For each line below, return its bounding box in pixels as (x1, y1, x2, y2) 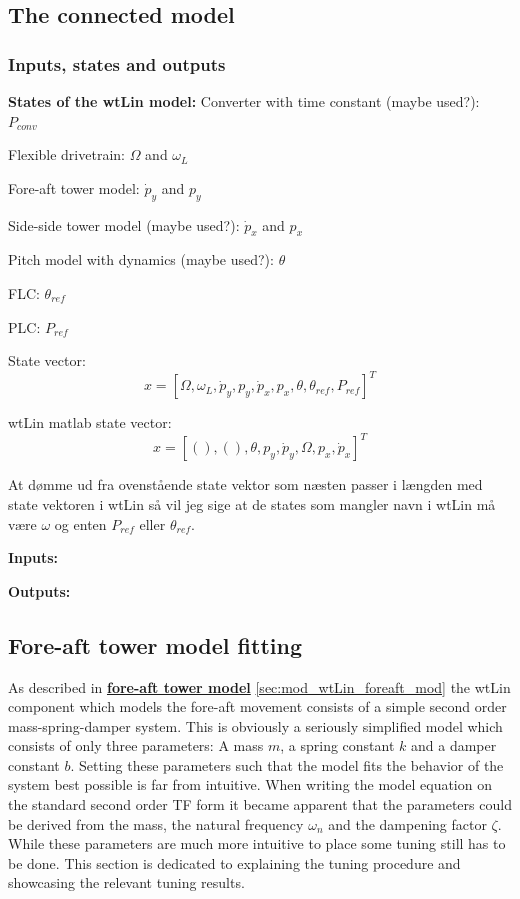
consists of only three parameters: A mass (8, 735, 264, 756)
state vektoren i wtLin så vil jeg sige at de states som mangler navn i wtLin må (8, 493, 496, 514)
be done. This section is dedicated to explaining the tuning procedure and (8, 852, 461, 873)
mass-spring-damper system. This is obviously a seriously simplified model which (8, 715, 503, 736)
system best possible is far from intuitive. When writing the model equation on (8, 774, 492, 795)
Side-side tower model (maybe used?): (8, 214, 240, 235)
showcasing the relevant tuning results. (8, 872, 245, 893)
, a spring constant (280, 735, 395, 756)
